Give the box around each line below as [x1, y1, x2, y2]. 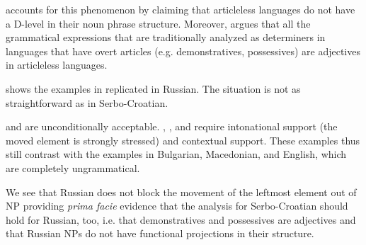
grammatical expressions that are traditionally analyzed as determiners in [6, 30, 326, 45]
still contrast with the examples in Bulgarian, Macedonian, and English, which [6, 147, 347, 161]
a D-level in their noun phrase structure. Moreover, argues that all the [6, 16, 311, 30]
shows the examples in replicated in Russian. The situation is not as [6, 81, 301, 96]
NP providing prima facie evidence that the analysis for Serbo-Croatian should [6, 198, 348, 213]
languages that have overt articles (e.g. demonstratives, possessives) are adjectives [6, 43, 360, 58]
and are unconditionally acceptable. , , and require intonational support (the [6, 119, 338, 134]
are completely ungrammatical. [6, 160, 140, 175]
